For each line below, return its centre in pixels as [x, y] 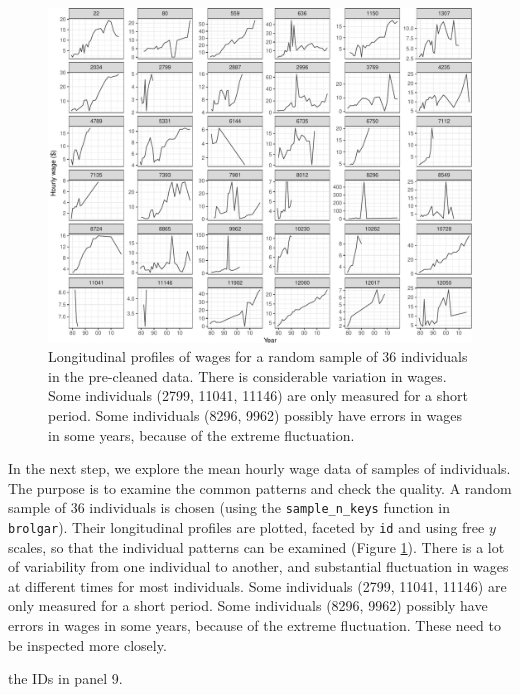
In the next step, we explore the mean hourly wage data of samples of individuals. [259, 468]
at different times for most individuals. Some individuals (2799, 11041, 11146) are [257, 585]
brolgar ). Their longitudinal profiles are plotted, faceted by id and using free [246, 526]
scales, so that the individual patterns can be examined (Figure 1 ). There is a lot [256, 546]
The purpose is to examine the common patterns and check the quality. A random [260, 487]
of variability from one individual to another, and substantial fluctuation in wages [258, 566]
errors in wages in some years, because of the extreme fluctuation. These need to [254, 625]
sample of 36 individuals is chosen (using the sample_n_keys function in [229, 507]
